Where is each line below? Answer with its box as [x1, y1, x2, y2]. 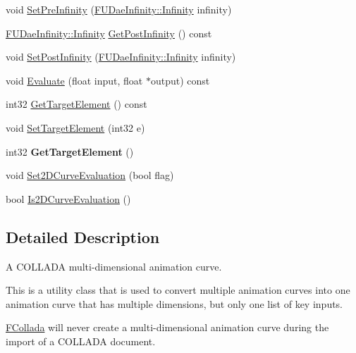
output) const [150, 73, 210, 87]
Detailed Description [6, 225, 160, 247]
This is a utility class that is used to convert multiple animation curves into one [6, 283, 350, 297]
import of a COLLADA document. [6, 333, 156, 348]
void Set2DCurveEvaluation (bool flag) [6, 168, 174, 182]
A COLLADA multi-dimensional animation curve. [6, 259, 222, 273]
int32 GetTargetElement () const [6, 97, 147, 111]
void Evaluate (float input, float [6, 73, 143, 87]
